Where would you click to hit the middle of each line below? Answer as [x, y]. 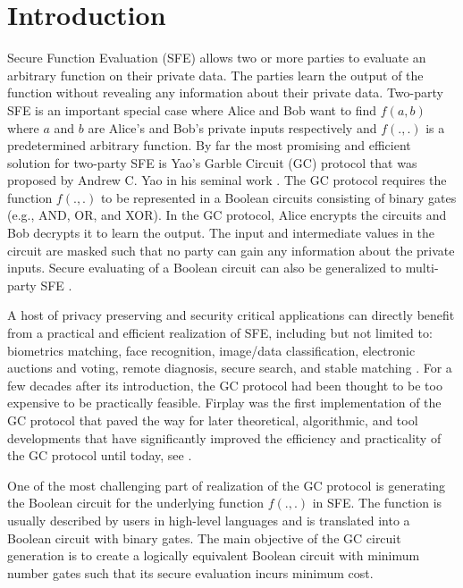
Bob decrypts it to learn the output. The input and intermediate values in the [221, 233]
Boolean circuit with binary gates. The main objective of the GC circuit [204, 538]
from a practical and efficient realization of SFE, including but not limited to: [220, 333]
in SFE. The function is [377, 503]
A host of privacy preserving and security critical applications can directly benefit [231, 315]
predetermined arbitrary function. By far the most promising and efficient [209, 145]
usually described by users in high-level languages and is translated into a [209, 520]
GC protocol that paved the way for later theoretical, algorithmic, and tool [213, 420]
